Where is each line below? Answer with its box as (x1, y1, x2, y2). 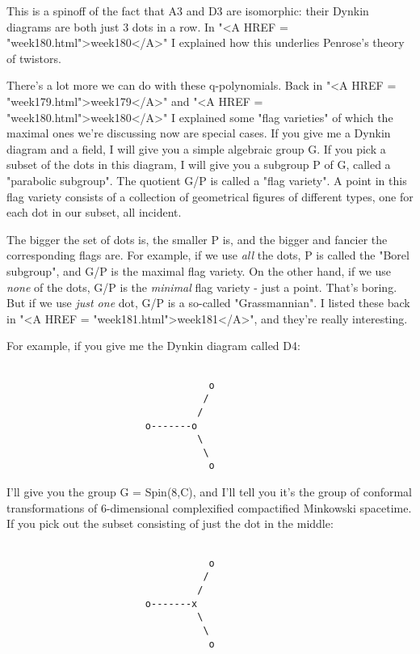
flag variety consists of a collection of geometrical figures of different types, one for (6, 188, 414, 205)
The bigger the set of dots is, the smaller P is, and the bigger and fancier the (6, 230, 388, 247)
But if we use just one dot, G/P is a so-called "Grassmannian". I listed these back (6, 294, 410, 311)
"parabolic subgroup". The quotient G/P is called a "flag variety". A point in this (6, 171, 407, 188)
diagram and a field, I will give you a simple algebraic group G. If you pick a (6, 140, 386, 157)
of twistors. (6, 49, 61, 66)
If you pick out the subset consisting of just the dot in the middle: (6, 515, 334, 532)
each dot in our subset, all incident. (6, 204, 182, 221)
